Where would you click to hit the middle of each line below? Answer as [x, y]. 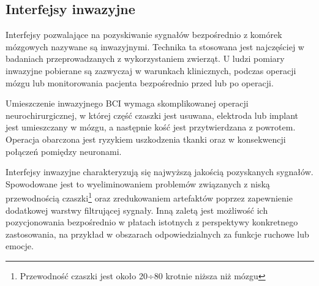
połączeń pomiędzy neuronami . [64, 151]
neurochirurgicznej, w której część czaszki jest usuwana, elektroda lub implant [152, 115]
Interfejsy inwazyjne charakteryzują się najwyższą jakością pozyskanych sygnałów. [159, 172]
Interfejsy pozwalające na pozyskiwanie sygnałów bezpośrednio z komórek [144, 35]
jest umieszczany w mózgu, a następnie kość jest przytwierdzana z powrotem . [151, 127]
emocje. [20, 246]
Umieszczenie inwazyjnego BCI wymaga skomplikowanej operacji [127, 103]
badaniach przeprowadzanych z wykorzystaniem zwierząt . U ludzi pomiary [145, 58]
